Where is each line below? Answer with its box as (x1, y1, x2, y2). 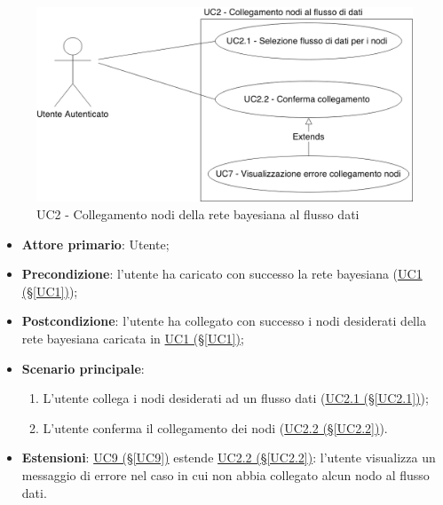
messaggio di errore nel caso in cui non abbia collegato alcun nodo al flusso (21, 465, 430, 484)
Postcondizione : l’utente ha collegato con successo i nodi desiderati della (21, 312, 426, 330)
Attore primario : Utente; (21, 234, 170, 253)
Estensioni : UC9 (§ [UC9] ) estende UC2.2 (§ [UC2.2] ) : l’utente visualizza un (21, 448, 436, 467)
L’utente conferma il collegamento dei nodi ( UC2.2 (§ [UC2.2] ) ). (43, 418, 388, 437)
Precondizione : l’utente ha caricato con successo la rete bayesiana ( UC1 (21, 264, 423, 283)
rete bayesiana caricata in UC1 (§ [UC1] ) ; (21, 329, 244, 348)
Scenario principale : (21, 359, 145, 377)
